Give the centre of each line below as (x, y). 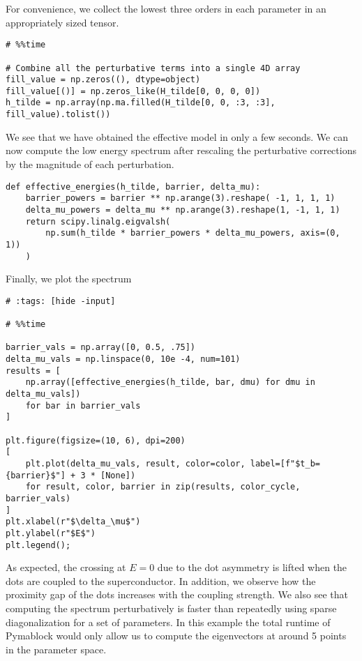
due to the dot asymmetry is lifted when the (252, 567)
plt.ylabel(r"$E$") (51, 533)
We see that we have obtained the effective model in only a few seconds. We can (177, 136)
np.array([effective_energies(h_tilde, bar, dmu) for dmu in (170, 382)
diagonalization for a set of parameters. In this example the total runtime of (168, 622)
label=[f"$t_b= (285, 463)
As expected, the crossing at (66, 567)
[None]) (118, 475)
